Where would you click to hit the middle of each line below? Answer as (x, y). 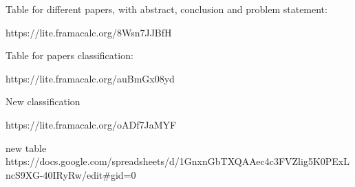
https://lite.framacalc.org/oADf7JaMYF (91, 124)
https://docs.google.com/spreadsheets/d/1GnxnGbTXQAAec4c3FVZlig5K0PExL (177, 161)
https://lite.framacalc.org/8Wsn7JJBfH (89, 32)
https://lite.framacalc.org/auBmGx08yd (90, 78)
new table (26, 147)
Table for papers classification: (69, 55)
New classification (43, 101)
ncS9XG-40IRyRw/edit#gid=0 (71, 174)
